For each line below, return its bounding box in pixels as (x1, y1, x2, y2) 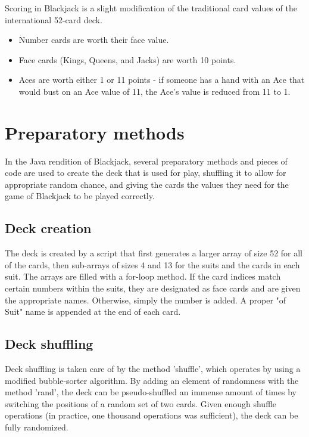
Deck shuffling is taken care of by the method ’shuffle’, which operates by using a (5, 362, 301, 375)
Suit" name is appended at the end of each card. (5, 305, 181, 318)
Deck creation (5, 219, 92, 237)
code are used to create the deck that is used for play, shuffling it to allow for (5, 166, 286, 179)
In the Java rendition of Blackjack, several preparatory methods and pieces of (5, 154, 288, 167)
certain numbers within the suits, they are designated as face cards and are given (5, 282, 301, 295)
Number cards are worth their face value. (18, 33, 169, 46)
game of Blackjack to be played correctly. (5, 190, 155, 202)
